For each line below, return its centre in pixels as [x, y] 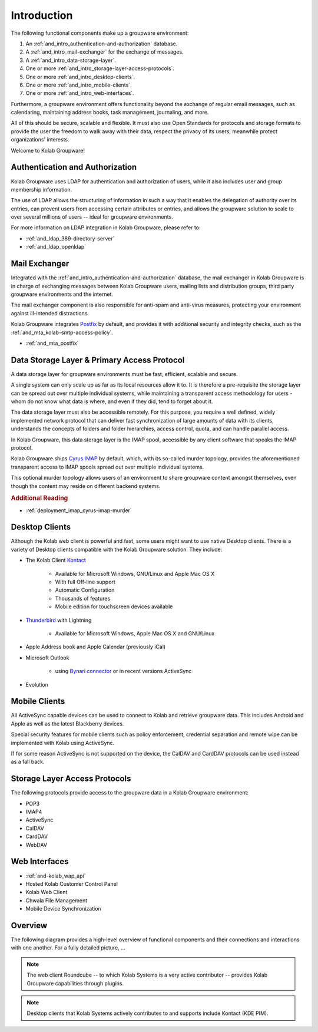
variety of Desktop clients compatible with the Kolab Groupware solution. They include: [117, 549]
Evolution [37, 684]
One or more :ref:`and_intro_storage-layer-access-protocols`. [100, 68]
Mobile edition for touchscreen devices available [114, 606]
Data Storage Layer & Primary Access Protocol [98, 360]
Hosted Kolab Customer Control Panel [72, 883]
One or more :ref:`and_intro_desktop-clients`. [80, 77]
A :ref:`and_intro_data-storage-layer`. [71, 60]
